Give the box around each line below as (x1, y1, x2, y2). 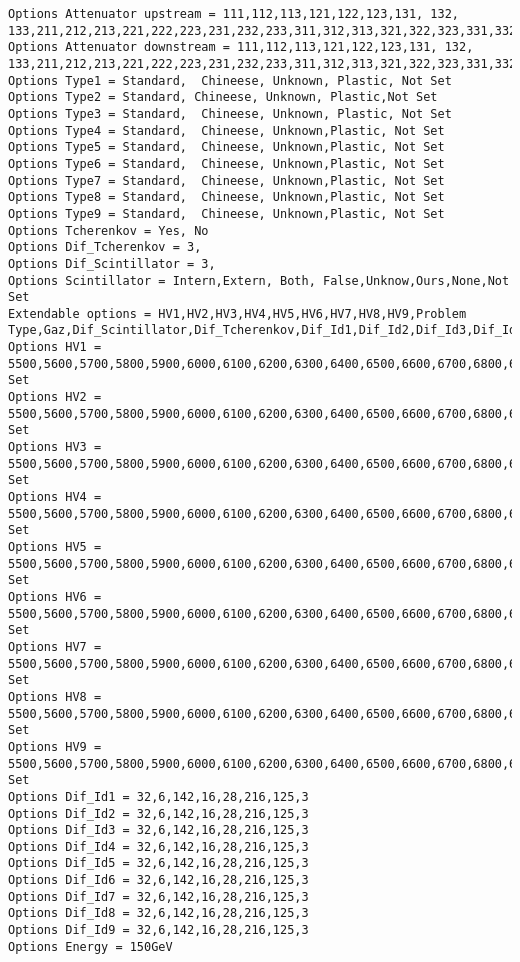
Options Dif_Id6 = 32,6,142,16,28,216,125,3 (8, 873, 309, 888)
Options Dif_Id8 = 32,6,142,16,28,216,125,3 (8, 906, 309, 921)
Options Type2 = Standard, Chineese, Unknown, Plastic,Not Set (8, 90, 438, 105)
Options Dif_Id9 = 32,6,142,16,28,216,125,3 (8, 923, 309, 938)
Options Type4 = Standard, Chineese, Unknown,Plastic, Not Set (8, 123, 445, 138)
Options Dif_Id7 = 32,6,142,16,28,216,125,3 (8, 889, 309, 904)
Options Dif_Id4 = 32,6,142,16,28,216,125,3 (8, 839, 309, 854)
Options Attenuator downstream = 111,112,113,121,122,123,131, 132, (8, 40, 474, 55)
